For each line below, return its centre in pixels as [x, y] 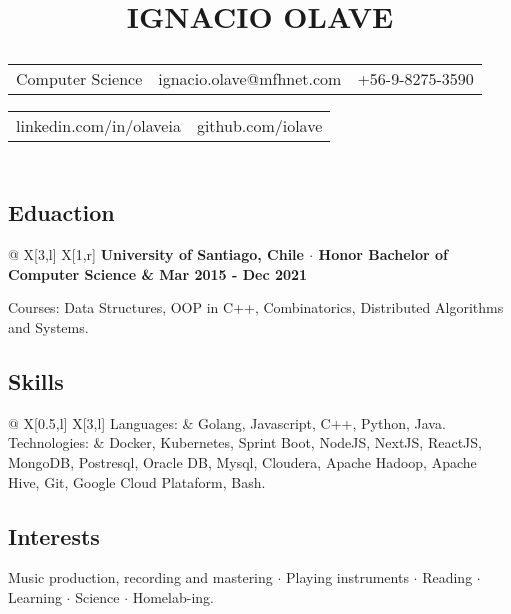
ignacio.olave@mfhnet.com [250, 79]
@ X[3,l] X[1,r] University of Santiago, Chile [156, 254]
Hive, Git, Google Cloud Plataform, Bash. [137, 481]
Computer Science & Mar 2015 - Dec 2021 [158, 273]
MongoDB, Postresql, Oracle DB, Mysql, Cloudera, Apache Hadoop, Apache [242, 461]
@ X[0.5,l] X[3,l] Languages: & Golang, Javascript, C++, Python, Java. [227, 422]
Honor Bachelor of [383, 254]
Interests [54, 535]
